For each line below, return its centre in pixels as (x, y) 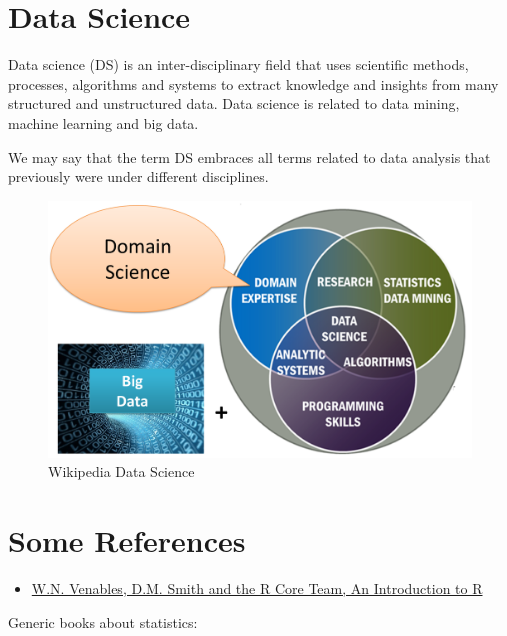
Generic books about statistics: (103, 621)
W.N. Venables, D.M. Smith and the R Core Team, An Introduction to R (257, 587)
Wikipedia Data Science (121, 471)
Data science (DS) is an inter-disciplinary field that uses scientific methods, (238, 64)
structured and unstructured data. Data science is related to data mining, (234, 103)
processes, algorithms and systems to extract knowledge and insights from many (253, 83)
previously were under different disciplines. (138, 176)
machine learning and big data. (103, 122)
